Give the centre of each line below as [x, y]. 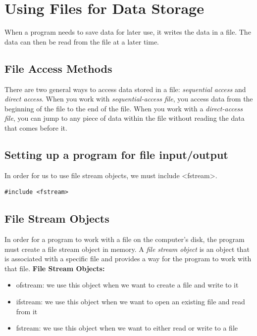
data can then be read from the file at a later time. [82, 41]
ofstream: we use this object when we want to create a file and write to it [127, 285]
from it [27, 311]
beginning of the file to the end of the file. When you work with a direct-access [124, 108]
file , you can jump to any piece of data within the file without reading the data [125, 118]
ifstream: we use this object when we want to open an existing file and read [130, 302]
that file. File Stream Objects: [55, 268]
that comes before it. [36, 127]
